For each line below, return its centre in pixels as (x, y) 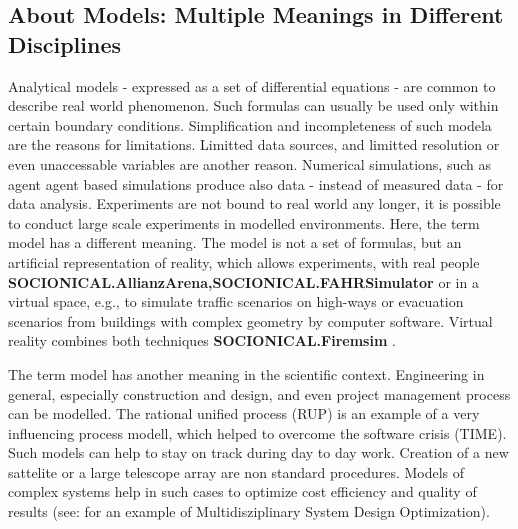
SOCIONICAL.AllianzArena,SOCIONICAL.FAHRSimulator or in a (243, 281)
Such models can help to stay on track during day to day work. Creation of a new (258, 452)
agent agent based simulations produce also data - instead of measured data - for (256, 183)
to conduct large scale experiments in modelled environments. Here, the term (244, 222)
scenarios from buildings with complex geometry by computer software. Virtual (250, 320)
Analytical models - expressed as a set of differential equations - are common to (252, 85)
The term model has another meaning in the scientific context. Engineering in (246, 373)
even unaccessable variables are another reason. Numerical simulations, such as (249, 163)
